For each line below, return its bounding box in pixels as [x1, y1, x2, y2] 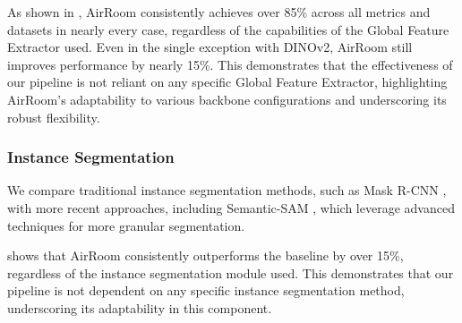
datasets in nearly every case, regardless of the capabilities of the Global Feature [7, 20, 449, 38]
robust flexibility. [7, 107, 100, 126]
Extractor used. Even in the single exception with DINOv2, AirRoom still [7, 38, 413, 56]
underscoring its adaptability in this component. [7, 298, 272, 317]
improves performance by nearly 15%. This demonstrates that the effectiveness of [7, 55, 453, 73]
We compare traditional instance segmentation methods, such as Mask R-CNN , [7, 181, 447, 200]
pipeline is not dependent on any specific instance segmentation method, [7, 281, 405, 300]
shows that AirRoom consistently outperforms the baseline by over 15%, [7, 246, 404, 265]
